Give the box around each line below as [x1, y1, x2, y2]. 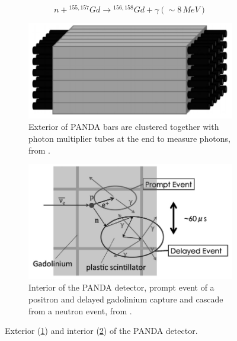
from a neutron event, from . [28, 304, 132, 317]
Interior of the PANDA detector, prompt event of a [28, 281, 214, 294]
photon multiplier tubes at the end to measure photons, [28, 132, 230, 145]
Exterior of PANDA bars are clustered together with [28, 120, 219, 133]
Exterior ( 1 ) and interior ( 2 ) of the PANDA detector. [5, 324, 198, 337]
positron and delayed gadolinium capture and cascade [28, 292, 223, 305]
